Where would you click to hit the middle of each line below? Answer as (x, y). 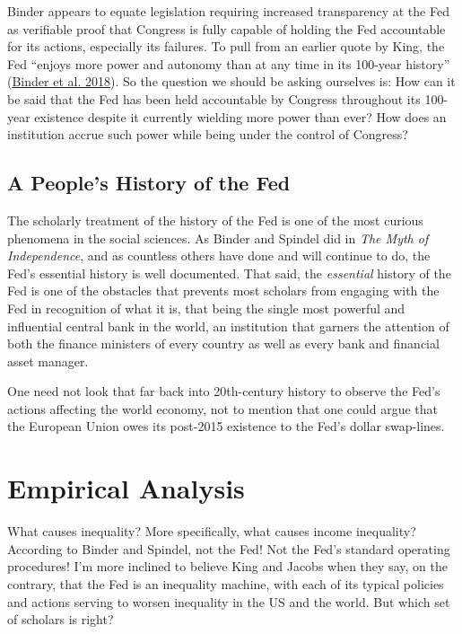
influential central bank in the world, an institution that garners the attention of (228, 326)
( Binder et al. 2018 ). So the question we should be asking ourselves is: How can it (231, 81)
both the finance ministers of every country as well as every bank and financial (223, 343)
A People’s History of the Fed (149, 183)
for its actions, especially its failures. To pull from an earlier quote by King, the (226, 46)
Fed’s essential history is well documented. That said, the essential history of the (229, 273)
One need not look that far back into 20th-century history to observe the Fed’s (224, 391)
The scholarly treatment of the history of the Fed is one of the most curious (215, 220)
